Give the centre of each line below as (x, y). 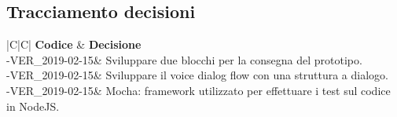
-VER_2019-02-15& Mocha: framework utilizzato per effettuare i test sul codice (198, 90)
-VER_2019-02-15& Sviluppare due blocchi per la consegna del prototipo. (184, 59)
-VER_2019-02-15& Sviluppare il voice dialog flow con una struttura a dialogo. (197, 75)
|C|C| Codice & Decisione (74, 44)
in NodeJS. (33, 106)
